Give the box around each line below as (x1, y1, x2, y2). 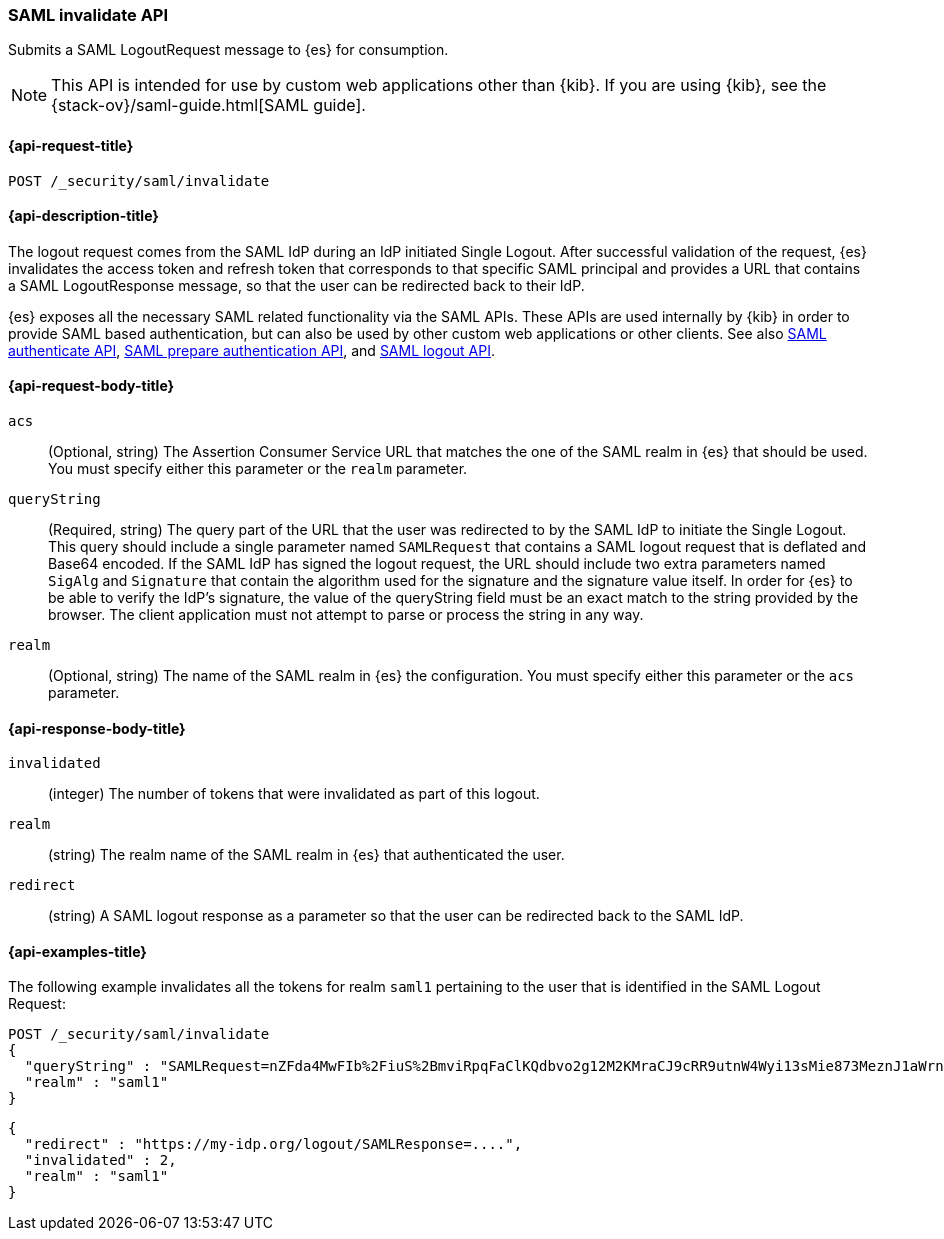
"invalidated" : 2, (24, 1152, 177, 1169)
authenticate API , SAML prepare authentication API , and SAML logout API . (8, 341, 496, 359)
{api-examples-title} (8, 942, 147, 960)
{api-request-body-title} (8, 377, 175, 395)
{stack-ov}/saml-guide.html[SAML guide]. (51, 95, 366, 116)
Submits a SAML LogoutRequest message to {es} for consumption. (8, 41, 449, 59)
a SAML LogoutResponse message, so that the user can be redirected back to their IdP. (8, 276, 585, 294)
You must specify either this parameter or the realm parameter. (48, 460, 468, 478)
